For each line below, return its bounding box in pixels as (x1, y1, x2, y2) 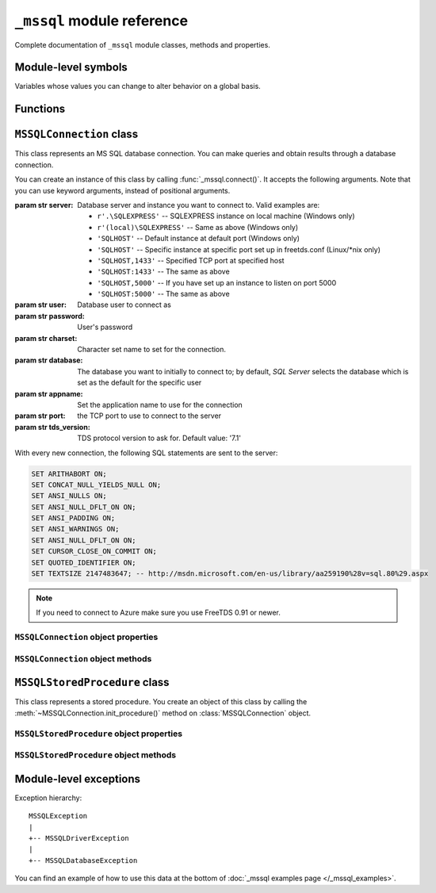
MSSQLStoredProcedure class (14, 676, 170, 689)
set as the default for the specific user (77, 378, 202, 388)
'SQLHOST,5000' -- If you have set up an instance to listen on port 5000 (97, 278, 337, 287)
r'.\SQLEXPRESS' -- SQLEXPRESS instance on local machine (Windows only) (97, 211, 355, 221)
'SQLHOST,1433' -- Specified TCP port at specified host (97, 255, 285, 265)
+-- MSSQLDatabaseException (29, 856, 138, 864)
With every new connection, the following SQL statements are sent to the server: (14, 448, 278, 458)
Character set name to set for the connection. (77, 345, 226, 355)
